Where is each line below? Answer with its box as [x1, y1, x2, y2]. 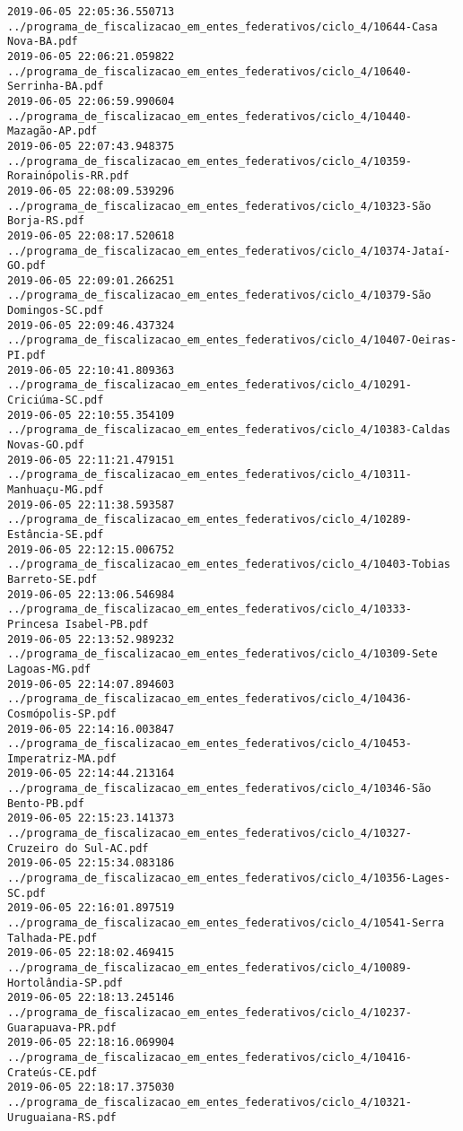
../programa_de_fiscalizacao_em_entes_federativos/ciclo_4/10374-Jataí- [7, 244, 450, 257]
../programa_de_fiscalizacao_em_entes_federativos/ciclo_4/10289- [7, 513, 413, 526]
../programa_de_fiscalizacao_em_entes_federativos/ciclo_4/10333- [7, 603, 413, 616]
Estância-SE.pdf [7, 527, 104, 541]
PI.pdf [7, 349, 46, 362]
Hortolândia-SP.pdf [7, 976, 123, 989]
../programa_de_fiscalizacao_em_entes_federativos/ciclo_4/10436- [7, 692, 413, 706]
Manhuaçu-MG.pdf [7, 483, 104, 496]
